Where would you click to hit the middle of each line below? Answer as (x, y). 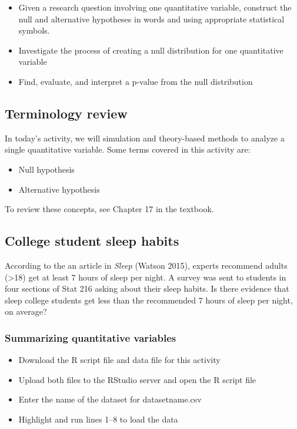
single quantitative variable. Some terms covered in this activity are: (128, 149)
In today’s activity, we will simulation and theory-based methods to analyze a (145, 138)
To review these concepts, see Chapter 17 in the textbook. (109, 209)
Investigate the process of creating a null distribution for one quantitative (151, 50)
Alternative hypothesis (59, 189)
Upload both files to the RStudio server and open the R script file (137, 379)
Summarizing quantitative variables (91, 337)
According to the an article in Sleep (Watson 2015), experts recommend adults (146, 265)
